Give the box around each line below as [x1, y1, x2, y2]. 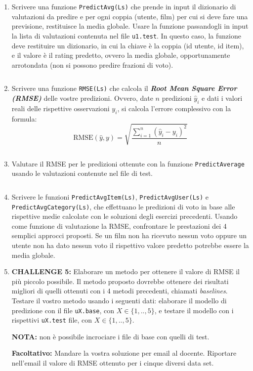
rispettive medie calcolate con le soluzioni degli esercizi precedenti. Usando [11, 211, 238, 221]
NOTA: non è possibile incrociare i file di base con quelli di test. [11, 331, 210, 341]
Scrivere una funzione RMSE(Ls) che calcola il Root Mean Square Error [11, 83, 237, 93]
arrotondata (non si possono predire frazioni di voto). [11, 59, 173, 70]
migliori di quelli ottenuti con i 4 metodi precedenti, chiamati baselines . [11, 286, 228, 296]
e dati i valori [202, 92, 243, 103]
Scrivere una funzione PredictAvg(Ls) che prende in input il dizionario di [11, 1, 236, 11]
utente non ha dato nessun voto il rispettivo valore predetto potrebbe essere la [11, 240, 249, 250]
